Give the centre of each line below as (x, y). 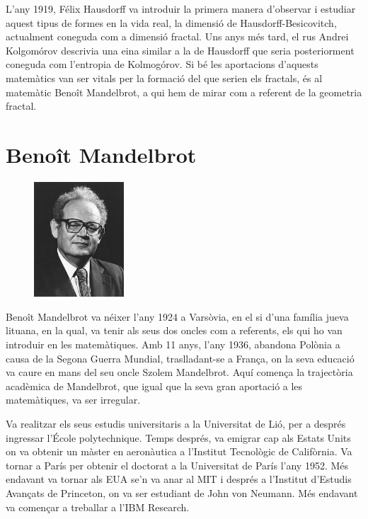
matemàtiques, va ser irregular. (73, 400)
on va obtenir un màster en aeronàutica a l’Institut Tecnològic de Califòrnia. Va (179, 451)
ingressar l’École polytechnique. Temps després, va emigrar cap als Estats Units (178, 437)
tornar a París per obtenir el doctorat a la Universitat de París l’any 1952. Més (177, 465)
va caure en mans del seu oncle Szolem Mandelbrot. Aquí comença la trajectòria (179, 372)
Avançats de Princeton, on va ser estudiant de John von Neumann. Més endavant (182, 492)
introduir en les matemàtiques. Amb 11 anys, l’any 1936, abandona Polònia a (173, 344)
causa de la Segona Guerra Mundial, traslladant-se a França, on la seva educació (180, 358)
